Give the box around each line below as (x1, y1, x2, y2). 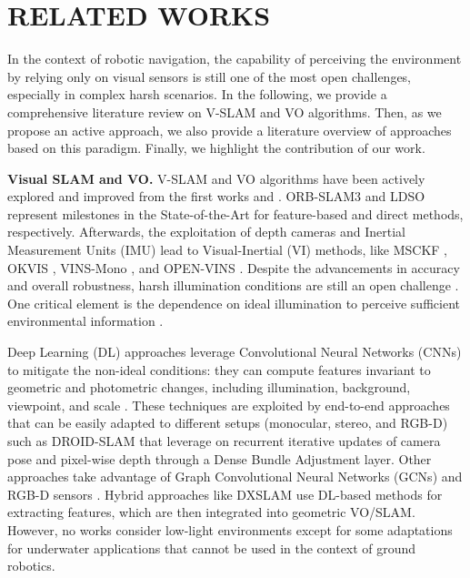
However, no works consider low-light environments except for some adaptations (7, 520, 453, 539)
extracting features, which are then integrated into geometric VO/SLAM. (7, 502, 415, 522)
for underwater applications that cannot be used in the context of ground (7, 538, 416, 557)
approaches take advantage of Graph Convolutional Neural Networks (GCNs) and (7, 467, 463, 486)
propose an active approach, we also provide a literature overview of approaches (7, 120, 452, 139)
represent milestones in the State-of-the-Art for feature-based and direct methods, (7, 204, 464, 223)
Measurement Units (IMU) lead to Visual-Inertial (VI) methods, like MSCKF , (7, 240, 447, 259)
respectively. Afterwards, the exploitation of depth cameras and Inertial (7, 222, 405, 241)
